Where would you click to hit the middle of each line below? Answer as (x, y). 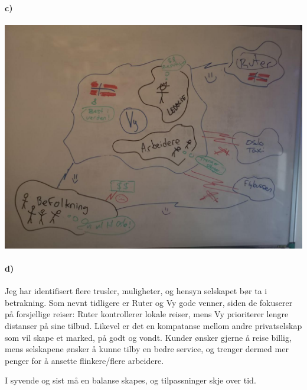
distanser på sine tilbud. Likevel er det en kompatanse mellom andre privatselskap (153, 325)
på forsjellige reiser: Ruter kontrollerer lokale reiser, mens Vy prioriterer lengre (147, 314)
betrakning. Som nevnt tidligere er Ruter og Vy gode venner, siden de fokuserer (149, 302)
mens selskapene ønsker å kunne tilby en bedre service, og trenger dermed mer (147, 349)
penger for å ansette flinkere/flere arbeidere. (84, 360)
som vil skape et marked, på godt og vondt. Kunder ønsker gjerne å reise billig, (148, 337)
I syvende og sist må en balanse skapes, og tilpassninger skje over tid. (130, 380)
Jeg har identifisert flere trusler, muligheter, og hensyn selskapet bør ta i (136, 291)
